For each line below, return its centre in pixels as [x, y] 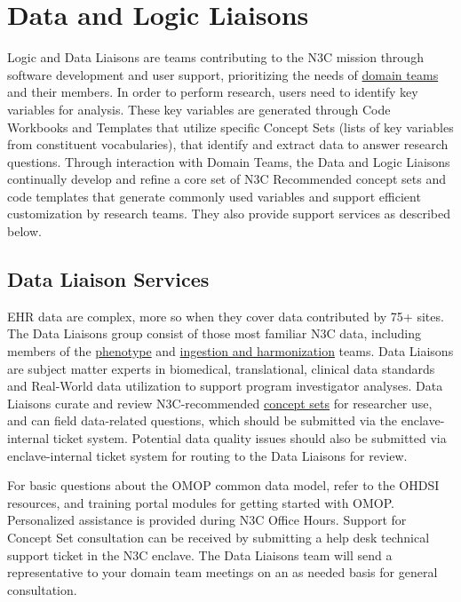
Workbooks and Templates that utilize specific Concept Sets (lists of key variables [230, 127]
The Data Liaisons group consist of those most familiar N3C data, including [215, 333]
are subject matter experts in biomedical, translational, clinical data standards [221, 368]
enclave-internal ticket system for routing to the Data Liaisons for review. [207, 455]
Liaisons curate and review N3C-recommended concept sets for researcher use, [220, 403]
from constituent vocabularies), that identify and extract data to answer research [228, 144]
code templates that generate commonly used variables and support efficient [214, 196]
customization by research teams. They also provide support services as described [229, 214]
